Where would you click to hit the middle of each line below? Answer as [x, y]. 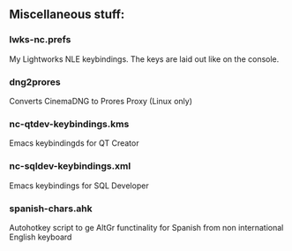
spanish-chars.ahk [51, 209]
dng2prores [35, 81]
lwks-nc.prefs [40, 40]
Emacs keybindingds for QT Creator [74, 143]
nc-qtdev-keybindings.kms [69, 124]
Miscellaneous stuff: [67, 15]
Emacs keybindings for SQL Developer [79, 186]
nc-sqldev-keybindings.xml [70, 166]
